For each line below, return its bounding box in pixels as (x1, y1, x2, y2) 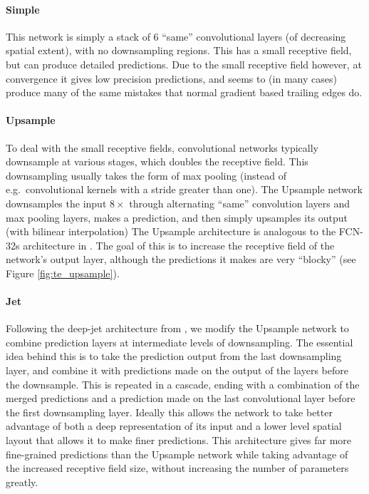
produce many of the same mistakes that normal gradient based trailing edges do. (6, 85, 363, 100)
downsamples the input (6, 195, 107, 210)
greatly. (6, 474, 38, 489)
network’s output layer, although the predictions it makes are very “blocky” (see (6, 252, 356, 267)
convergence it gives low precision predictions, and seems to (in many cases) (6, 71, 337, 86)
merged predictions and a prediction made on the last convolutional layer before (6, 391, 355, 406)
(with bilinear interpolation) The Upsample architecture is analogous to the (6, 224, 336, 239)
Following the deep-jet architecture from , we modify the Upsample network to (6, 321, 349, 336)
